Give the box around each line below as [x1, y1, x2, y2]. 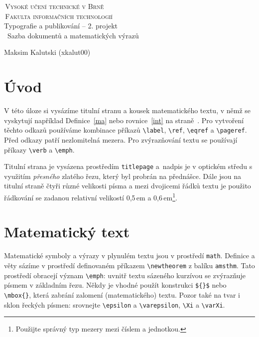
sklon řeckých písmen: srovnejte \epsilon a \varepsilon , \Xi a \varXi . [4, 299, 225, 310]
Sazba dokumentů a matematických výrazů [7, 30, 139, 40]
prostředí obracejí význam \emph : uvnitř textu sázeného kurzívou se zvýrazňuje [4, 270, 246, 280]
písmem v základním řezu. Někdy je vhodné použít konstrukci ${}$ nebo [4, 280, 227, 290]
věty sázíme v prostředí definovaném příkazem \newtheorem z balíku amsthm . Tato [4, 260, 255, 271]
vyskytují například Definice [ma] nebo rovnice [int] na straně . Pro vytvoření [4, 115, 244, 125]
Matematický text [4, 221, 130, 242]
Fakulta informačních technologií [5, 10, 113, 21]
